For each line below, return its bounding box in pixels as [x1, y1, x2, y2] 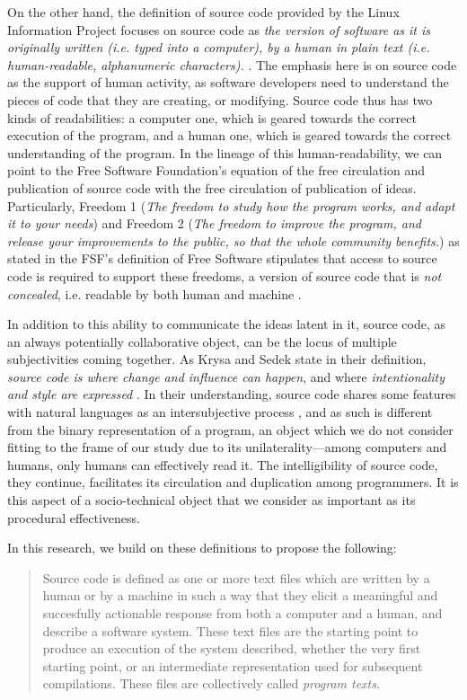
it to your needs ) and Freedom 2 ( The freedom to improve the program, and [7, 214, 421, 233]
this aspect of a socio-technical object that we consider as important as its [7, 491, 416, 509]
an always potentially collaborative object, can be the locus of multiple [7, 332, 397, 350]
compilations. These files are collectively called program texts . [42, 674, 380, 693]
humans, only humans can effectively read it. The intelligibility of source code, [7, 455, 438, 474]
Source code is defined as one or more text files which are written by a [42, 568, 430, 587]
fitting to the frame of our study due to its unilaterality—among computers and [7, 438, 447, 456]
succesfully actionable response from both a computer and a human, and [42, 604, 443, 622]
